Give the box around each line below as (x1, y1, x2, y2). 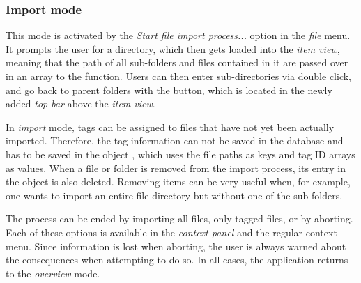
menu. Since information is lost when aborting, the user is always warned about (6, 238, 346, 253)
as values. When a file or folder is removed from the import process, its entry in (6, 160, 346, 175)
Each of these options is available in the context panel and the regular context (6, 224, 337, 239)
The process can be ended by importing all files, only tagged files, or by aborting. (6, 211, 353, 226)
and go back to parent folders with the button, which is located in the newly (6, 82, 332, 97)
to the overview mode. (6, 266, 100, 280)
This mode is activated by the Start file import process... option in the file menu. (6, 28, 351, 43)
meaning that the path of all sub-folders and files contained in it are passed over (6, 55, 348, 70)
